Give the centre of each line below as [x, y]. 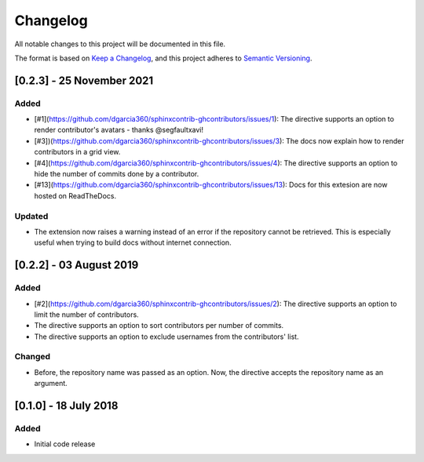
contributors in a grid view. [77, 152]
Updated [31, 216]
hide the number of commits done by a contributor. [117, 174]
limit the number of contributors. [86, 315]
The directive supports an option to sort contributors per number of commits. [159, 326]
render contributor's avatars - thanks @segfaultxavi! [119, 130]
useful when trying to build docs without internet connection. [133, 242]
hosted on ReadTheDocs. [75, 195]
